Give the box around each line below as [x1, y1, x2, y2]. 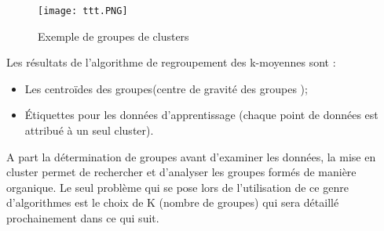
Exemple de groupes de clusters [38, 27, 189, 44]
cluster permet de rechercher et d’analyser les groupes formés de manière [6, 164, 357, 180]
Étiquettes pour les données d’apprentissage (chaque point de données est [24, 106, 379, 123]
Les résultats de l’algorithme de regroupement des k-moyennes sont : [6, 54, 336, 70]
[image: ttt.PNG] [38, 5, 128, 16]
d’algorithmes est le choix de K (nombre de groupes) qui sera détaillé [6, 194, 339, 211]
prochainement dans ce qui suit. [6, 210, 159, 226]
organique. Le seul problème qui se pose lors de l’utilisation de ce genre [6, 179, 349, 195]
